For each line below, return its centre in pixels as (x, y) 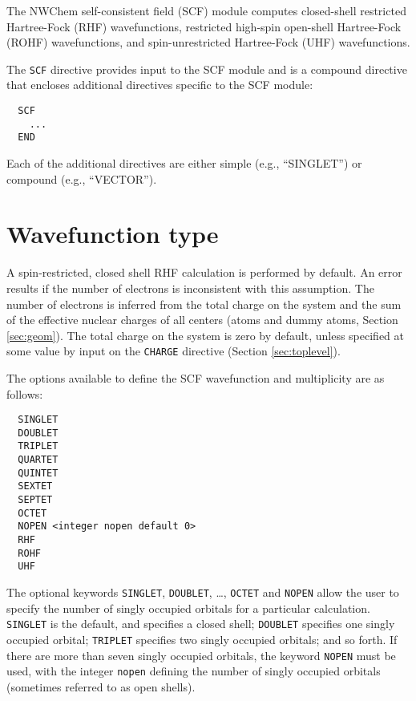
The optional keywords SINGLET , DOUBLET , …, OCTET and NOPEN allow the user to (203, 592)
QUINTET (38, 473)
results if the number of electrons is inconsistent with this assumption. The (190, 288)
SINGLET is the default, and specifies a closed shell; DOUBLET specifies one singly (201, 624)
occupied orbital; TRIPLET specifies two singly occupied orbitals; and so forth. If (202, 639)
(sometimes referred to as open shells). (101, 686)
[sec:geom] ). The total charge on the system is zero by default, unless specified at (206, 335)
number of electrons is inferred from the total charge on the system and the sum (204, 304)
